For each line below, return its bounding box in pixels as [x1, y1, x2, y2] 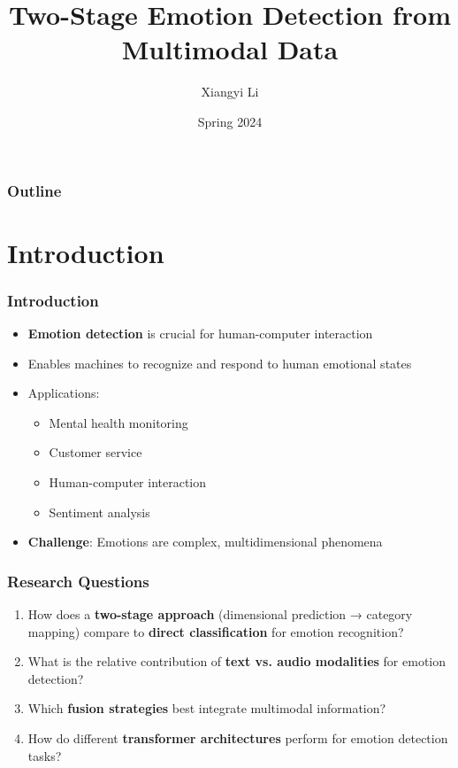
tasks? [27, 746, 62, 764]
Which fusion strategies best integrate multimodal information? [27, 699, 386, 718]
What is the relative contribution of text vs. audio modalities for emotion [27, 652, 447, 671]
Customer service [49, 443, 142, 462]
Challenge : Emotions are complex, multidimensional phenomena [27, 532, 383, 551]
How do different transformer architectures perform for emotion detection [27, 728, 448, 747]
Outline [7, 179, 62, 201]
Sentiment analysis [49, 502, 150, 521]
